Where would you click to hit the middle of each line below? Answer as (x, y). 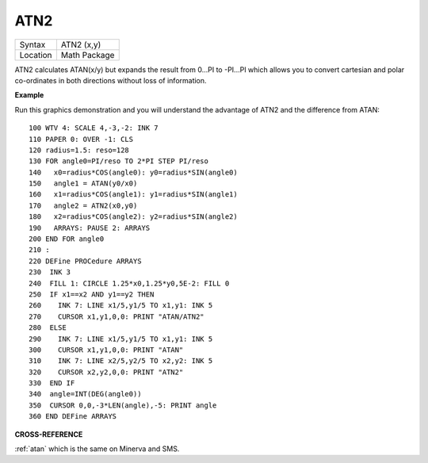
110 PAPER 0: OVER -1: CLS (81, 139)
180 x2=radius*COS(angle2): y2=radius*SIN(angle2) (133, 217)
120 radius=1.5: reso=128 (79, 150)
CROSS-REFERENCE (49, 434)
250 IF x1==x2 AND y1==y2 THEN (92, 294)
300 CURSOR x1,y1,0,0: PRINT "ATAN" (106, 350)
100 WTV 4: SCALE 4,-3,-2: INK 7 (94, 128)
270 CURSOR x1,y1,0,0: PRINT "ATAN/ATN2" (117, 316)
